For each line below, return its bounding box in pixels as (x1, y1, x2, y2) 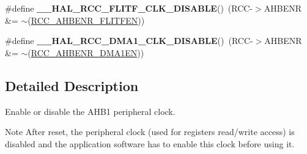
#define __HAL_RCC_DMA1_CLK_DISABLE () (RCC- (5, 34, 253, 47)
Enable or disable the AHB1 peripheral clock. (5, 105, 176, 117)
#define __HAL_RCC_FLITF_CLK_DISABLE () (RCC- (5, 2, 253, 14)
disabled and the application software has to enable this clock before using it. (5, 137, 295, 150)
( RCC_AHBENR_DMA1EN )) (28, 46, 144, 59)
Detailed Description (5, 76, 139, 95)
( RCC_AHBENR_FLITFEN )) (28, 13, 145, 26)
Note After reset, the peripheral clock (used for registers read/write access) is (5, 125, 295, 138)
